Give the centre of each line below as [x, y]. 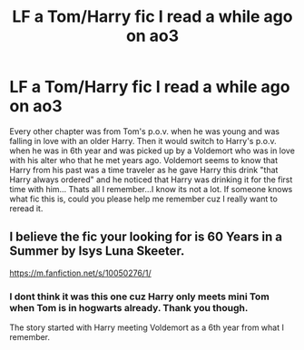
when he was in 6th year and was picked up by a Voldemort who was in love [152, 151]
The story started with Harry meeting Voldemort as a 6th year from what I [147, 327]
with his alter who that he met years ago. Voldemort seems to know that [144, 160]
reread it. [26, 208]
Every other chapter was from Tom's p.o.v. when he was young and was [144, 131]
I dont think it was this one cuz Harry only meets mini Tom [139, 297]
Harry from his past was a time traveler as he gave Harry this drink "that [144, 170]
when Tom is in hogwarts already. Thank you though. [129, 307]
